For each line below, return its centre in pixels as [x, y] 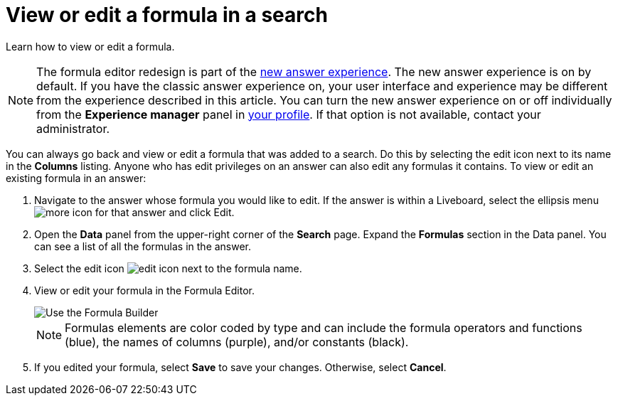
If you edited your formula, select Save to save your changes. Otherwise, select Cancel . [240, 367]
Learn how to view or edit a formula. [90, 46]
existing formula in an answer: [76, 178]
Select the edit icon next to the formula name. [168, 268]
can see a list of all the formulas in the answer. [143, 246]
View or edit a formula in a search [167, 15]
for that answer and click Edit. [165, 212]
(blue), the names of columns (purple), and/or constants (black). [237, 342]
